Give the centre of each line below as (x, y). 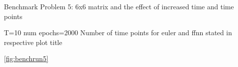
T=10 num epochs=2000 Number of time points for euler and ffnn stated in (118, 33)
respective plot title (33, 42)
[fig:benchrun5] (26, 58)
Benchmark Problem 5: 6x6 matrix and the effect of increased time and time (119, 6)
